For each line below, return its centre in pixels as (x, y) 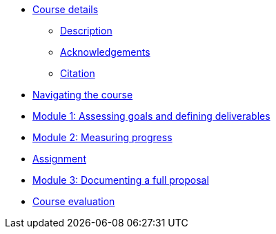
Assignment (59, 159)
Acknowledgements (105, 52)
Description (86, 31)
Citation (78, 73)
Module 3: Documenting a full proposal (121, 180)
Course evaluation (74, 201)
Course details (66, 9)
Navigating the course (83, 95)
